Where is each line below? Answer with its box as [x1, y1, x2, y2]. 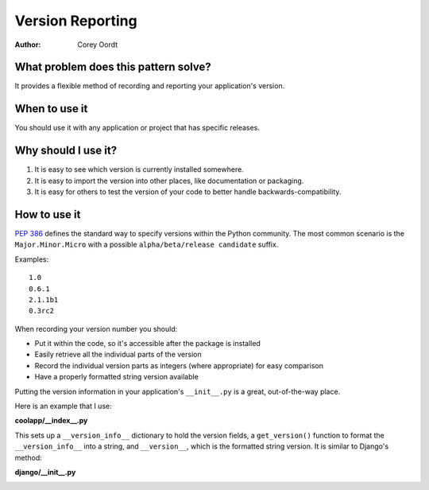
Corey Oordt [77, 40, 118, 49]
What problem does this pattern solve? [14, 60, 211, 74]
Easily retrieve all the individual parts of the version [34, 350, 202, 360]
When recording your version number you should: [14, 324, 178, 333]
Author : [14, 40, 41, 49]
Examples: [14, 255, 49, 264]
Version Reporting [14, 12, 138, 29]
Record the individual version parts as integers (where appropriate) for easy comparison [34, 360, 323, 370]
